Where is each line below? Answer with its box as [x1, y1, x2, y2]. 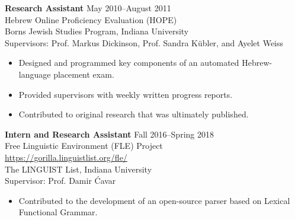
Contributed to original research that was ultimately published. [18, 108, 249, 120]
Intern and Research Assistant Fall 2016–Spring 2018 [5, 127, 214, 140]
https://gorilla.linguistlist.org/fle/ [5, 151, 127, 163]
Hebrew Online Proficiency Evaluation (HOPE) [5, 13, 177, 25]
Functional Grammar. [18, 206, 98, 218]
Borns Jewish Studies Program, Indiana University [5, 25, 189, 37]
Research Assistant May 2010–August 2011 [5, 2, 171, 14]
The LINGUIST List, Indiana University [5, 162, 152, 175]
